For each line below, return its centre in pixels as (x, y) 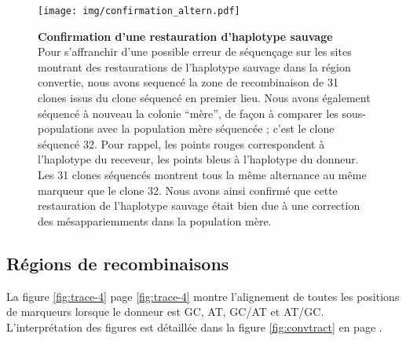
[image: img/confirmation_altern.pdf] (139, 11)
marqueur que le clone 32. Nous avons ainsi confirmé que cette (188, 190)
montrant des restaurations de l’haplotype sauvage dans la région (194, 66)
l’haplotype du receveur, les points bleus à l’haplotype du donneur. (198, 159)
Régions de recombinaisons (118, 263)
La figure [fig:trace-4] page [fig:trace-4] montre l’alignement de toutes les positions (203, 296)
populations (66, 128)
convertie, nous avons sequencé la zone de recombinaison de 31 (188, 82)
